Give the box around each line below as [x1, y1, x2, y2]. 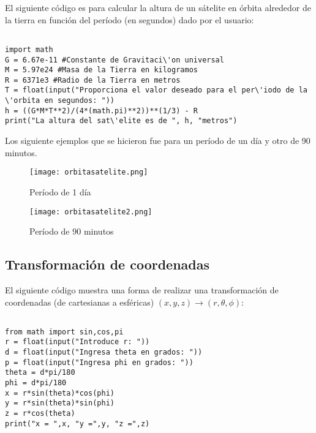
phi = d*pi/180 [5, 378, 67, 388]
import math [5, 45, 53, 54]
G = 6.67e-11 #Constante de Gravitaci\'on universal [5, 55, 224, 64]
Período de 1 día [29, 185, 91, 198]
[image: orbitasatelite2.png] [29, 207, 152, 216]
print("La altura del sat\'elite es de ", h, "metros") [5, 116, 238, 126]
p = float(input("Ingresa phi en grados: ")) [5, 358, 194, 367]
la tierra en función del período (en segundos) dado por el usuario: [5, 13, 254, 26]
